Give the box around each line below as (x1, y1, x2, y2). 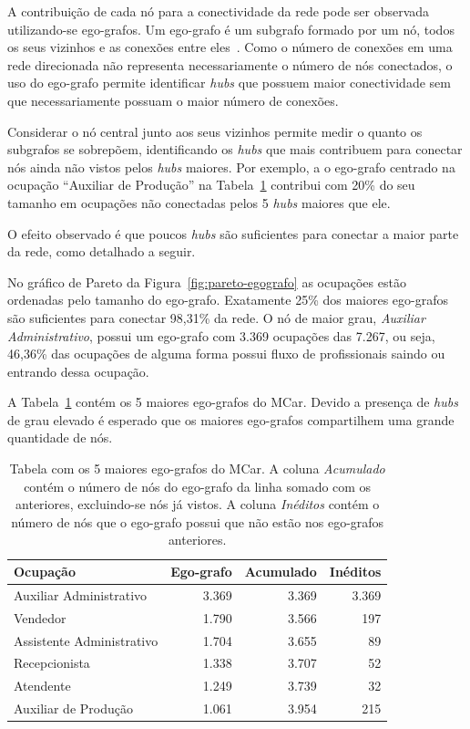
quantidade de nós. (7, 428, 113, 447)
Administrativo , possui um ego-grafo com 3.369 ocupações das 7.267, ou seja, (7, 326, 435, 345)
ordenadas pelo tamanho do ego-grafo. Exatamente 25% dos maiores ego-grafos (7, 290, 449, 309)
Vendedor (14, 608, 66, 627)
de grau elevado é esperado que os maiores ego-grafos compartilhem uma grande (7, 410, 455, 429)
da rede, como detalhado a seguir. (7, 242, 196, 261)
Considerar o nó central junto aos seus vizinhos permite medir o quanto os (7, 121, 423, 141)
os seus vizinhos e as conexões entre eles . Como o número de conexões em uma (7, 37, 453, 57)
